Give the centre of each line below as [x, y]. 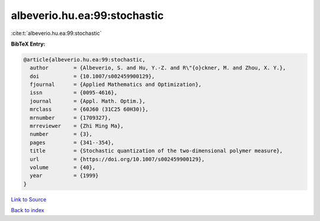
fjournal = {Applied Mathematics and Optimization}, [116, 85]
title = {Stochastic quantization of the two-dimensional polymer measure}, [156, 151]
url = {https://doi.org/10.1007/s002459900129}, [117, 159]
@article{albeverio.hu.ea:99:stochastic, [84, 60]
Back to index [28, 210]
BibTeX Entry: [28, 44]
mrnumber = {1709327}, [71, 118]
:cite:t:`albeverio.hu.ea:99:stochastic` [56, 33]
